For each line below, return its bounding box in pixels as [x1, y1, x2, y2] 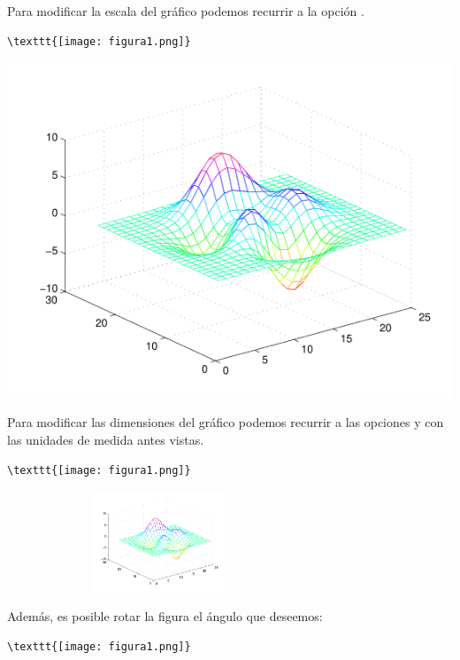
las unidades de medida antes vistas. [7, 431, 204, 449]
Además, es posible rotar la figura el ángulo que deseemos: [7, 607, 323, 625]
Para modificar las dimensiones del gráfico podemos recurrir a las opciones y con [7, 413, 444, 431]
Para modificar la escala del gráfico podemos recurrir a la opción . [7, 2, 364, 19]
